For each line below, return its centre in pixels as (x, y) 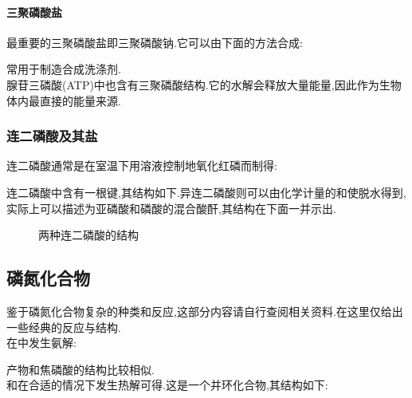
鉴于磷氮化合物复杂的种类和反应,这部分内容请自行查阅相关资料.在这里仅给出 (205, 311)
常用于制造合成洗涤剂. (64, 69)
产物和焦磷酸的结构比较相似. (80, 369)
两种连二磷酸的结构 (88, 235)
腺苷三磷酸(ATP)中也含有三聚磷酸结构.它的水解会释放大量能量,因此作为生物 (204, 84)
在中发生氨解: (41, 343)
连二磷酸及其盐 (52, 136)
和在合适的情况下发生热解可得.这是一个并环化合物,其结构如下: (167, 385)
